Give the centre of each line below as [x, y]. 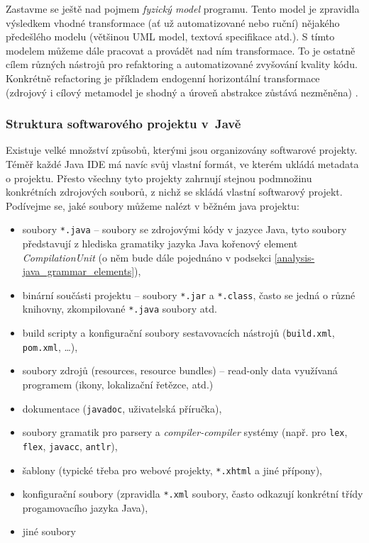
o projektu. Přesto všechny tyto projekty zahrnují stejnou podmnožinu [159, 178]
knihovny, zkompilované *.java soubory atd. [120, 309]
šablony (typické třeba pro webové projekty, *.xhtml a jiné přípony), [172, 470]
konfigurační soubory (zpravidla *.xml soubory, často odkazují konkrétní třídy [193, 494]
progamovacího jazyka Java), [85, 507]
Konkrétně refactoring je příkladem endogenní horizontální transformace [163, 78]
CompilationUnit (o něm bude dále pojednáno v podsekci [147, 257]
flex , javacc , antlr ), [70, 446]
